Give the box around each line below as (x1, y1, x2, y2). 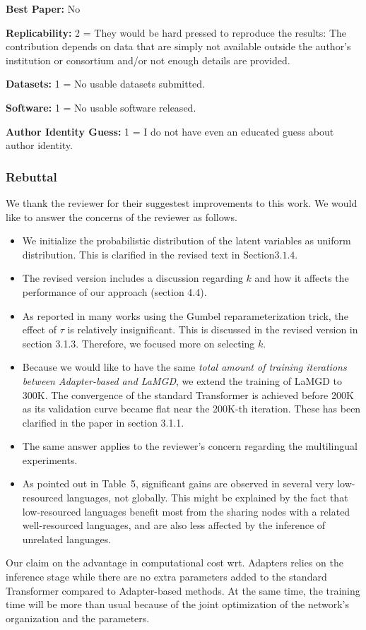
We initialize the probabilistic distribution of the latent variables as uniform (22, 233, 351, 248)
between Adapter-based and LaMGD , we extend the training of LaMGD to (22, 373, 343, 388)
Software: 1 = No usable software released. (6, 100, 196, 114)
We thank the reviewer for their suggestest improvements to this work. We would (6, 195, 358, 210)
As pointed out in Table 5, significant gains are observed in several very (22, 476, 334, 491)
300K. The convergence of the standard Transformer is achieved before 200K (22, 387, 354, 402)
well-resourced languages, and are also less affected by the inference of (22, 518, 326, 533)
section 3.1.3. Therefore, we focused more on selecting (22, 335, 255, 350)
